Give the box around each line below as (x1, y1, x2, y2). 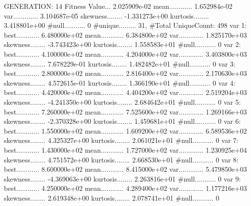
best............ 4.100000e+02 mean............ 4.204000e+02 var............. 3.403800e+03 (4, 48, 247, 59)
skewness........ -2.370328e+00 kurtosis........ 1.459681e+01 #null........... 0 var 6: (4, 116, 241, 126)
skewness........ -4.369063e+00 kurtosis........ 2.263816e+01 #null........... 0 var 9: (4, 173, 241, 183)
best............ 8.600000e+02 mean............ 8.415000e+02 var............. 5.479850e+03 (4, 164, 247, 174)
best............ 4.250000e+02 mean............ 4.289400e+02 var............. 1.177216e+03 (4, 183, 247, 193)
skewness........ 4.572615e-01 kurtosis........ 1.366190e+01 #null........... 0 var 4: (4, 77, 236, 88)
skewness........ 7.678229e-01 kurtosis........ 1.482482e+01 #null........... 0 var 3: (4, 58, 236, 69)
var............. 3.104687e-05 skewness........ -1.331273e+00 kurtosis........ (4, 10, 209, 21)
